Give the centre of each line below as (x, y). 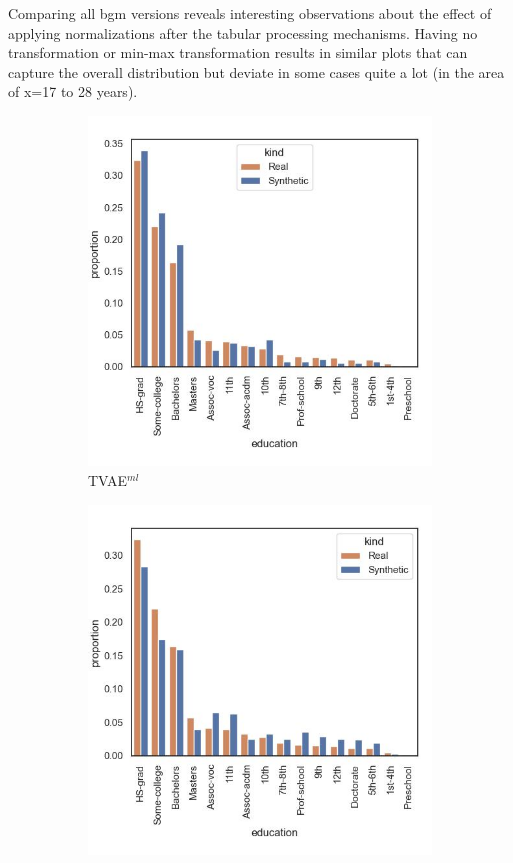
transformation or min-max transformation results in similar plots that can (238, 52)
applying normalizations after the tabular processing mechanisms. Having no (243, 32)
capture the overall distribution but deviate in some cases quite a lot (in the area (256, 71)
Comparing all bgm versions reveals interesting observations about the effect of (250, 13)
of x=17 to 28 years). (73, 91)
